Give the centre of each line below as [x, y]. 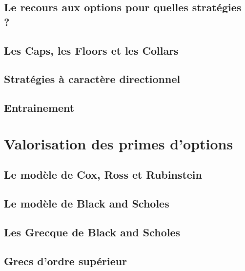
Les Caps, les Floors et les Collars [91, 50]
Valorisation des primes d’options [119, 143]
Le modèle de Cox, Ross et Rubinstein [103, 175]
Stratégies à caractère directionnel [92, 79]
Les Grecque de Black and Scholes [92, 232]
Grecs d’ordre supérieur [66, 261]
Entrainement [39, 108]
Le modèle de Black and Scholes [87, 203]
